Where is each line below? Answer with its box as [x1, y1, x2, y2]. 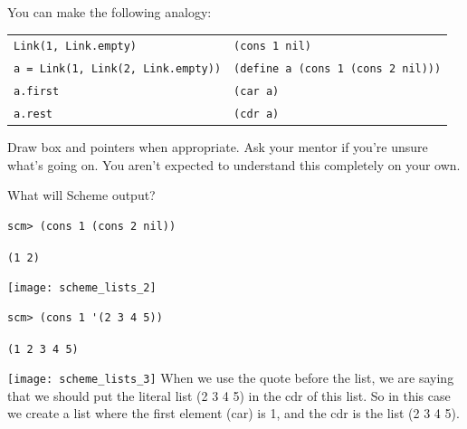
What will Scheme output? [7, 186, 156, 205]
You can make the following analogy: [7, 3, 212, 21]
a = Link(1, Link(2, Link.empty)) [14, 62, 222, 76]
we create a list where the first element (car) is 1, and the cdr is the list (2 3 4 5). [7, 404, 460, 423]
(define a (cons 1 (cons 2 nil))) [233, 62, 442, 76]
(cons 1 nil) [233, 40, 311, 53]
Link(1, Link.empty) [14, 40, 138, 53]
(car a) [233, 85, 280, 99]
